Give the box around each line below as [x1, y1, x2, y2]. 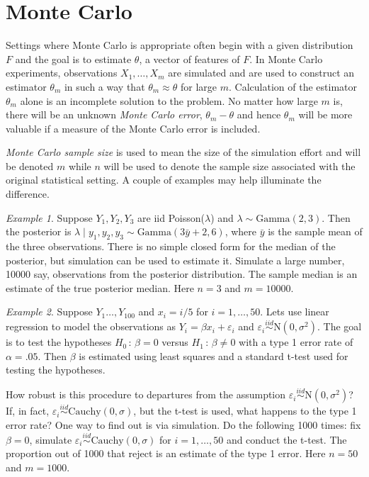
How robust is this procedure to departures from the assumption [6, 387, 286, 402]
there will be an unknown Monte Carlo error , [6, 107, 203, 122]
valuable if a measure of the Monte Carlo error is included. [6, 120, 261, 135]
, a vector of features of [139, 51, 240, 66]
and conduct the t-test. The [226, 432, 347, 447]
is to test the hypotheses [6, 335, 112, 349]
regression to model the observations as [6, 319, 176, 334]
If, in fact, [6, 403, 50, 418]
